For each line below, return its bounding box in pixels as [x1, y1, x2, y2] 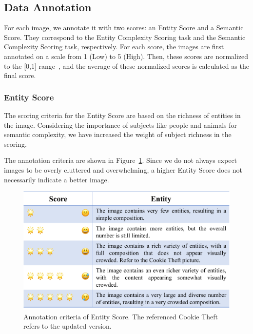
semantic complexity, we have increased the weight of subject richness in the [4, 129, 232, 139]
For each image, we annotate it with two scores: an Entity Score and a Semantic [4, 22, 244, 33]
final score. [4, 70, 36, 80]
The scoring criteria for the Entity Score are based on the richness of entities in [4, 110, 241, 120]
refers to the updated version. [23, 321, 112, 331]
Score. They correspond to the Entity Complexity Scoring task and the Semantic [4, 32, 246, 42]
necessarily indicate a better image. [4, 174, 109, 184]
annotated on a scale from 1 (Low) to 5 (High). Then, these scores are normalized [4, 51, 249, 61]
